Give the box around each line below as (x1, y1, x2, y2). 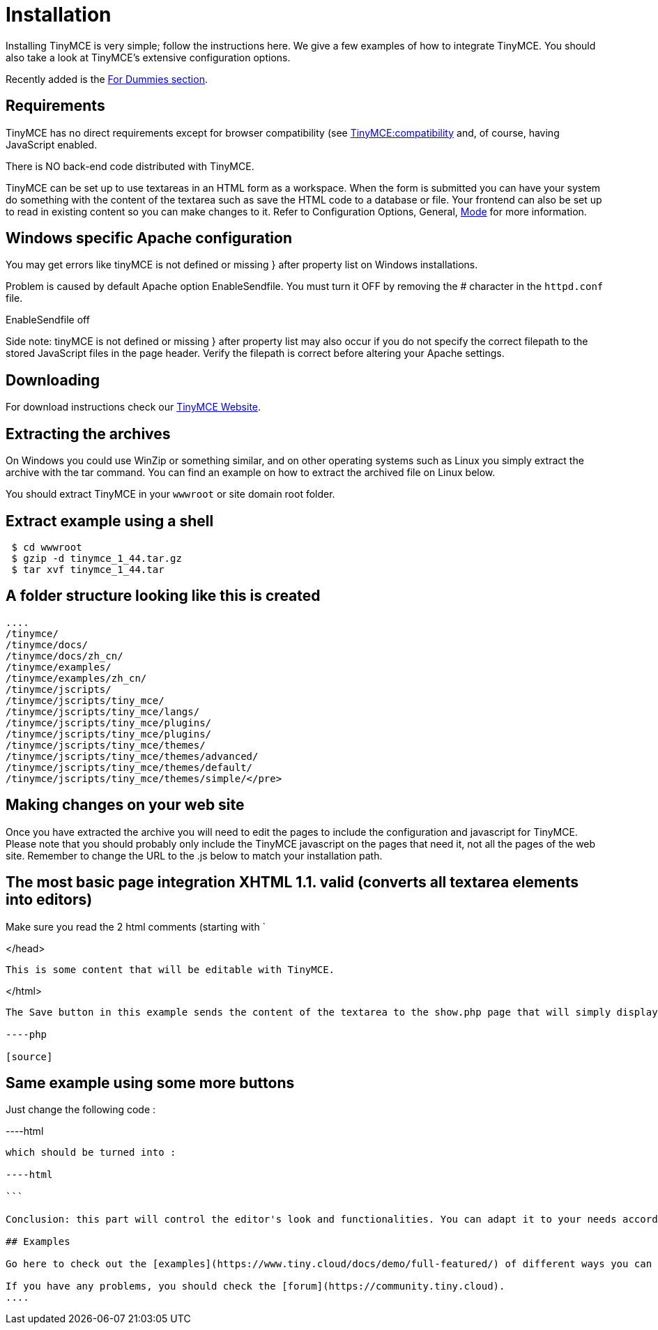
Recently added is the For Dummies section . (6, 72, 208, 85)
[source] (6, 1050, 53, 1062)
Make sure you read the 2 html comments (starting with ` (6, 920, 266, 933)
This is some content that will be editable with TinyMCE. (6, 963, 335, 975)
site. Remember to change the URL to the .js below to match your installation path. (6, 849, 383, 862)
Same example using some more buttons (6, 1073, 295, 1092)
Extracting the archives (6, 425, 171, 443)
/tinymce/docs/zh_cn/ (6, 650, 123, 662)
